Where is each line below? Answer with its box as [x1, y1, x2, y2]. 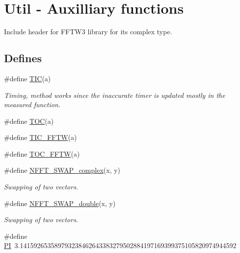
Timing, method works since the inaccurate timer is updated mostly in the [4, 90, 225, 100]
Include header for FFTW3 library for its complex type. [4, 26, 172, 37]
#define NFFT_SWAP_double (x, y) [4, 198, 116, 208]
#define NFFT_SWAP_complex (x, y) [4, 165, 121, 175]
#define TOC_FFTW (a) [4, 148, 80, 159]
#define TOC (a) [4, 115, 54, 126]
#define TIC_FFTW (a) [4, 132, 77, 142]
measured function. [4, 99, 61, 110]
